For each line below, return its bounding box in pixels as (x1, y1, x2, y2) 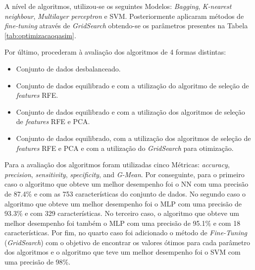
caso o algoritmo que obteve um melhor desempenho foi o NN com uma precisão (4, 179, 249, 189)
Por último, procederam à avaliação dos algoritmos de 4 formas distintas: (4, 47, 226, 57)
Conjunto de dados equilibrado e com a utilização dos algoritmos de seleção (16, 106, 245, 117)
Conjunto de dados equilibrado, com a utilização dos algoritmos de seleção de (16, 133, 251, 143)
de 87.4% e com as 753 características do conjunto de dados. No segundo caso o (4, 188, 246, 199)
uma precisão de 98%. (4, 257, 71, 267)
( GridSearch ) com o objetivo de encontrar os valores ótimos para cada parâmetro (4, 237, 250, 247)
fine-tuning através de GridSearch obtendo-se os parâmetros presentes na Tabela (4, 20, 248, 31)
